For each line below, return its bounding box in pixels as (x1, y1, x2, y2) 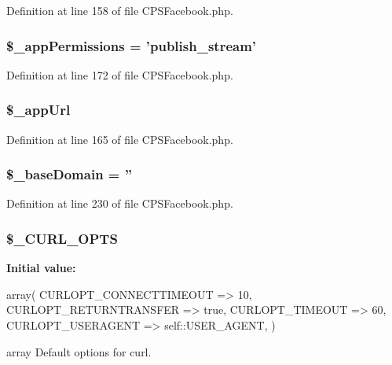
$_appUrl (6, 100, 71, 120)
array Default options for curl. (6, 343, 152, 359)
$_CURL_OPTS (6, 228, 118, 248)
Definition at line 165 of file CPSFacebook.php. (6, 131, 233, 147)
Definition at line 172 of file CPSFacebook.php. (6, 66, 233, 83)
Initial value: (6, 260, 76, 276)
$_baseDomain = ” (6, 164, 133, 184)
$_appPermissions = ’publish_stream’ (6, 35, 257, 55)
